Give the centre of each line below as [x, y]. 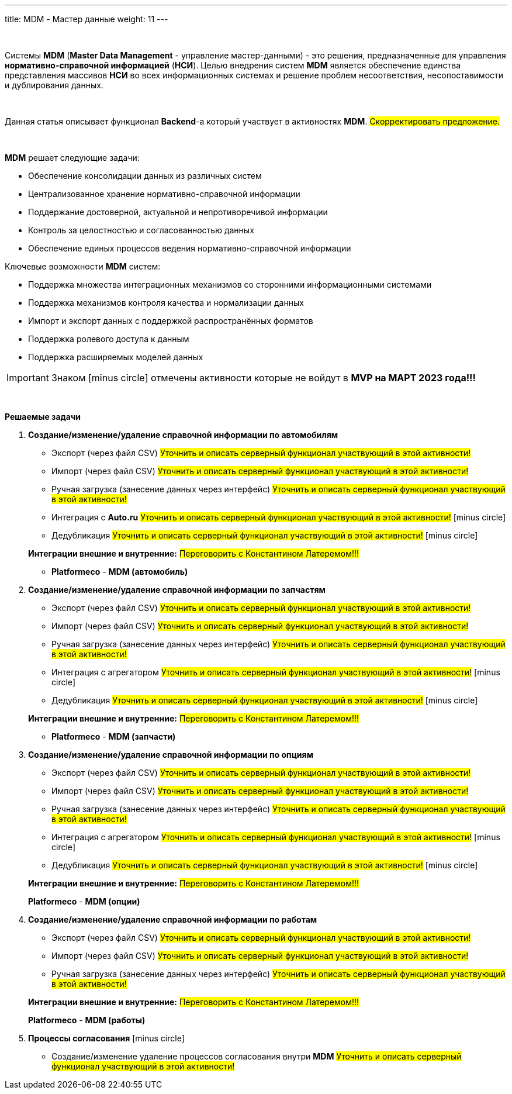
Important [28, 378]
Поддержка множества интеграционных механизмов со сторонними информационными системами [230, 284]
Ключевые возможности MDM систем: [83, 266]
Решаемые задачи [43, 417]
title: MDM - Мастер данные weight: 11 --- [87, 19]
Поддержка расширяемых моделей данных [116, 357]
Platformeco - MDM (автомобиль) [120, 572]
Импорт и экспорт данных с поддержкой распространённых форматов [171, 321]
